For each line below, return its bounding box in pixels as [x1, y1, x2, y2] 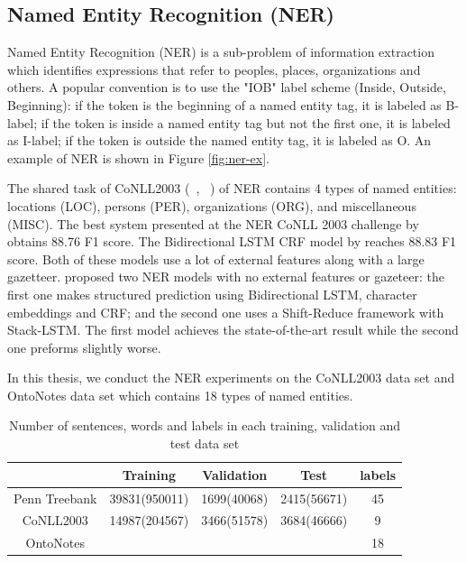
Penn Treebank [14, 488, 97, 507]
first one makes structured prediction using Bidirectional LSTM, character [7, 284, 417, 303]
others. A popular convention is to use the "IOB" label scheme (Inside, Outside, [7, 78, 446, 97]
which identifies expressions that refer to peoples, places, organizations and [7, 60, 421, 78]
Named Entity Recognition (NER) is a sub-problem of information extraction [7, 42, 434, 61]
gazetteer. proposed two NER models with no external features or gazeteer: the [7, 267, 444, 286]
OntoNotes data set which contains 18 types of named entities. [7, 385, 353, 404]
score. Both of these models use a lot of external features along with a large [7, 249, 425, 268]
